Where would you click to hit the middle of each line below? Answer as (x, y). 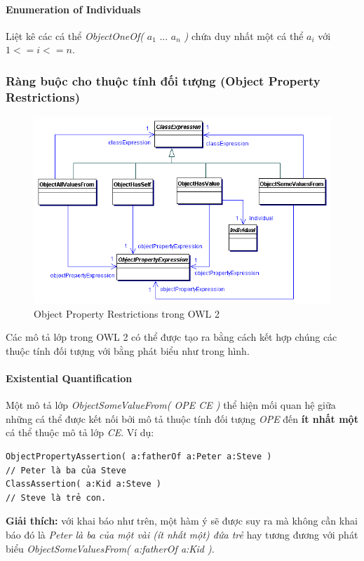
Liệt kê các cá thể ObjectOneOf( (75, 35)
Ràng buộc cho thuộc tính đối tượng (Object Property (163, 80)
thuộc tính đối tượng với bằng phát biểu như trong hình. (128, 350)
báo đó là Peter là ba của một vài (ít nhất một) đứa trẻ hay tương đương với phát (182, 534)
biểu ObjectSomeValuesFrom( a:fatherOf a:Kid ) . (110, 548)
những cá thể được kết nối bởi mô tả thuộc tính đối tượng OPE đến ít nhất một (182, 418)
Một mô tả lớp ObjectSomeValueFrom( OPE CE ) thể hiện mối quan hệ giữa (171, 405)
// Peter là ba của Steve (66, 470)
